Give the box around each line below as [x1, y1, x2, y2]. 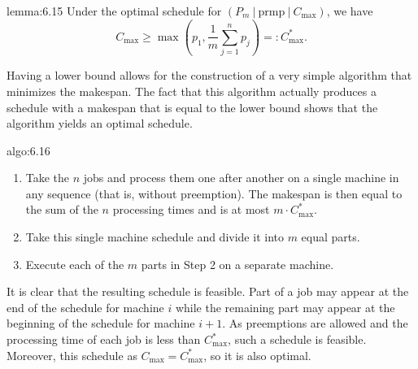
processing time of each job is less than [7, 331, 201, 348]
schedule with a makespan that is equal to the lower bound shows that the [7, 98, 378, 115]
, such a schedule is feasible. [228, 331, 367, 348]
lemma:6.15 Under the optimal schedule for [7, 2, 222, 19]
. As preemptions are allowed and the [222, 315, 408, 332]
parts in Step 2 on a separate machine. [141, 255, 334, 272]
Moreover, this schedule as [7, 346, 137, 363]
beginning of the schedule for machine [7, 315, 195, 332]
